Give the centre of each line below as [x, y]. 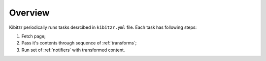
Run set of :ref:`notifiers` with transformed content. [73, 50]
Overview [29, 13]
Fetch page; [34, 36]
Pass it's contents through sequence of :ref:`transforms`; [79, 43]
